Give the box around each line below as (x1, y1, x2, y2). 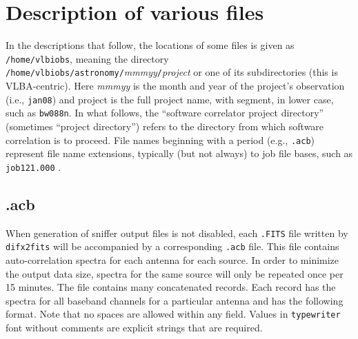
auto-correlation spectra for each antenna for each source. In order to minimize (6, 252, 339, 267)
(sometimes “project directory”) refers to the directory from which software (6, 119, 324, 133)
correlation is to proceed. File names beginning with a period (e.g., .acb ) (6, 132, 315, 147)
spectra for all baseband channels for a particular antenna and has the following (6, 293, 344, 307)
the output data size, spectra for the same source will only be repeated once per (6, 266, 344, 280)
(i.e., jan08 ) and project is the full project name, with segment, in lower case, (6, 92, 334, 106)
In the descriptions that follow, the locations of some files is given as (6, 38, 295, 52)
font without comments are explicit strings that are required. (6, 320, 263, 334)
